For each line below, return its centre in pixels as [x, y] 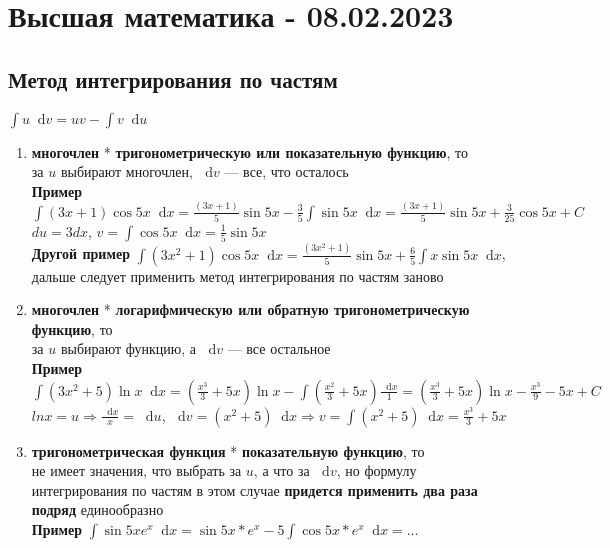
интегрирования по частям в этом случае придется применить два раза [254, 489]
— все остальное [279, 348]
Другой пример [80, 253]
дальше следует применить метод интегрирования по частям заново [237, 275]
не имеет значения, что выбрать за [136, 470]
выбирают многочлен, [126, 171]
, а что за [281, 470]
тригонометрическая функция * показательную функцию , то [228, 450]
